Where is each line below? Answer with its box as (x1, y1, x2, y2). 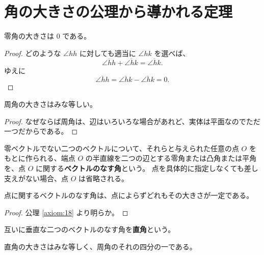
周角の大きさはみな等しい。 (4, 98, 97, 109)
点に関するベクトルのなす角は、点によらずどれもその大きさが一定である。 (4, 190, 254, 201)
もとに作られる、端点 (4, 153, 75, 163)
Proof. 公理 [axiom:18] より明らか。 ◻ (4, 207, 128, 217)
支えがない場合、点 (4, 173, 68, 183)
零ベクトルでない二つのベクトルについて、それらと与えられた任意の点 (4, 143, 239, 153)
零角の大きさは (4, 31, 54, 41)
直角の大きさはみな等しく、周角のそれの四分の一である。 (4, 241, 197, 251)
